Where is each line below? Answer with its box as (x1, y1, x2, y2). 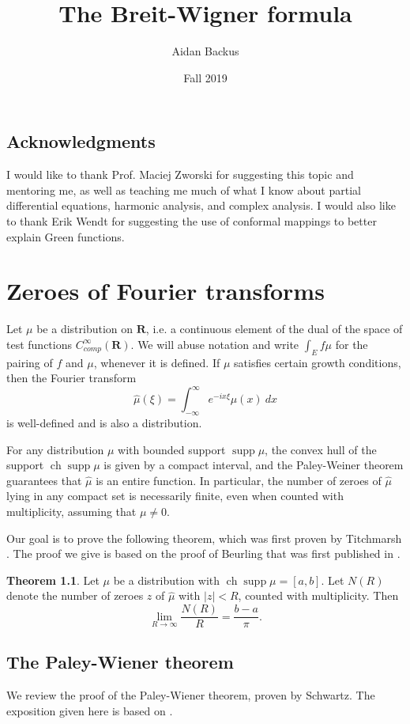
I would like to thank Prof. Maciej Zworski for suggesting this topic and (6, 166, 354, 183)
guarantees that (6, 472, 82, 488)
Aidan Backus (171, 43, 239, 59)
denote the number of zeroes (6, 587, 144, 604)
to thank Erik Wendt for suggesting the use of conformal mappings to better (6, 212, 377, 229)
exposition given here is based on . (6, 702, 173, 718)
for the (335, 335, 368, 352)
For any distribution (6, 441, 104, 457)
